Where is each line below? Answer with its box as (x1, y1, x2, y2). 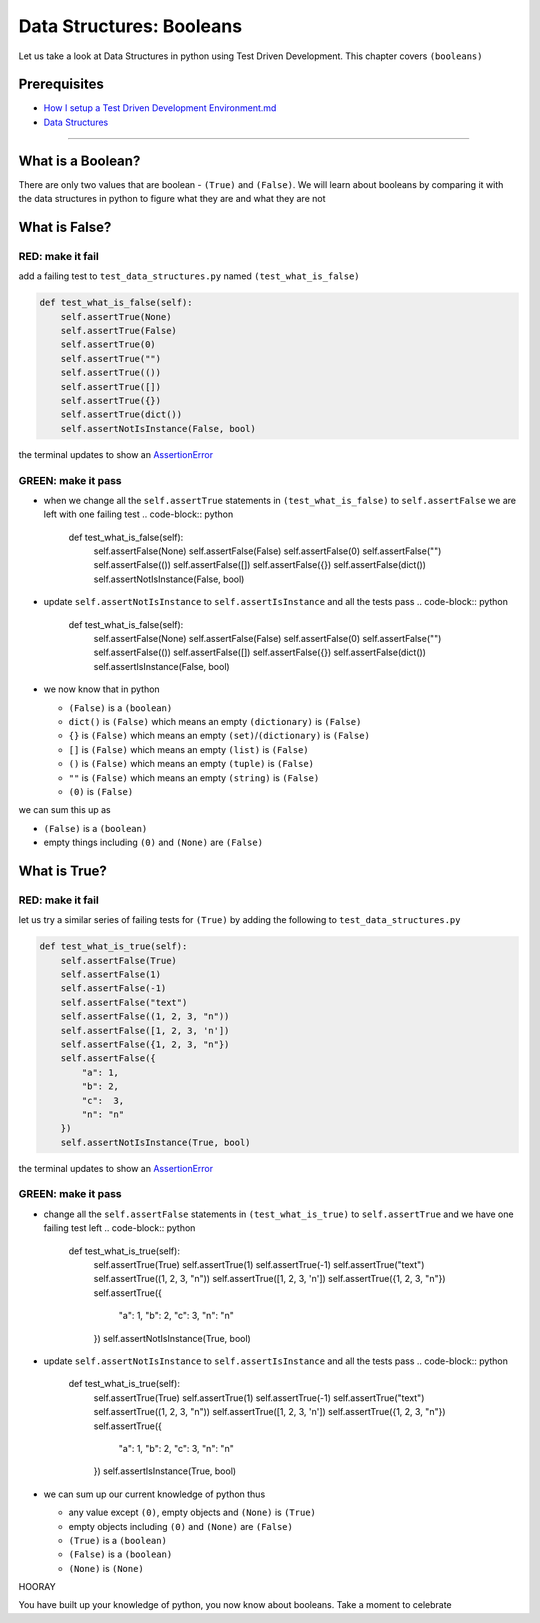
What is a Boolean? (18, 152, 141, 169)
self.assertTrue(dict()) (60, 409, 183, 420)
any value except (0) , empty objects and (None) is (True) (68, 1506, 317, 1519)
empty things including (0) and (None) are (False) (43, 836, 264, 849)
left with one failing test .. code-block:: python (43, 508, 234, 520)
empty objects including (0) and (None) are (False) (68, 1520, 294, 1532)
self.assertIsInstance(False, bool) (93, 660, 230, 672)
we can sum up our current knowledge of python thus (43, 1488, 266, 1500)
